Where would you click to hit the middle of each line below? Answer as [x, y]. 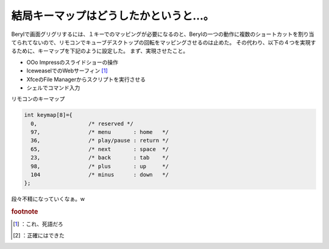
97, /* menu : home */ [100, 132]
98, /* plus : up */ [100, 166]
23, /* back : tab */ [100, 158]
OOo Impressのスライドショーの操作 [73, 62]
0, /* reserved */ [82, 124]
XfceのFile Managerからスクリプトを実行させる [86, 79]
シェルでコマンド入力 [53, 88]
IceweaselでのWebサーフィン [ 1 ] [67, 71]
